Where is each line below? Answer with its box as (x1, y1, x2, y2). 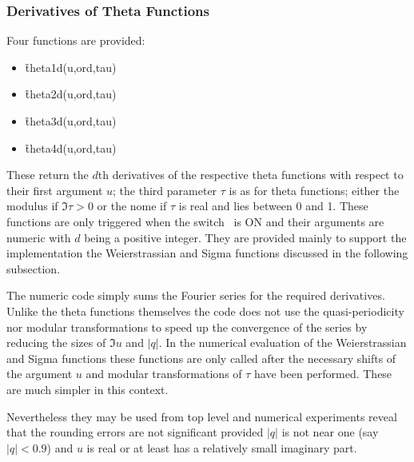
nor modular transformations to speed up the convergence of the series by (6, 318, 368, 335)
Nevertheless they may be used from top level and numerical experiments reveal (6, 408, 397, 424)
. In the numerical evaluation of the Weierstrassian (158, 334, 407, 351)
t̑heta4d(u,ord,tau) (25, 139, 117, 156)
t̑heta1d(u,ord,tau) (25, 58, 117, 75)
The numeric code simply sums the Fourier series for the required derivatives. (6, 287, 385, 304)
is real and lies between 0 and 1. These (178, 197, 368, 214)
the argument (6, 365, 73, 382)
